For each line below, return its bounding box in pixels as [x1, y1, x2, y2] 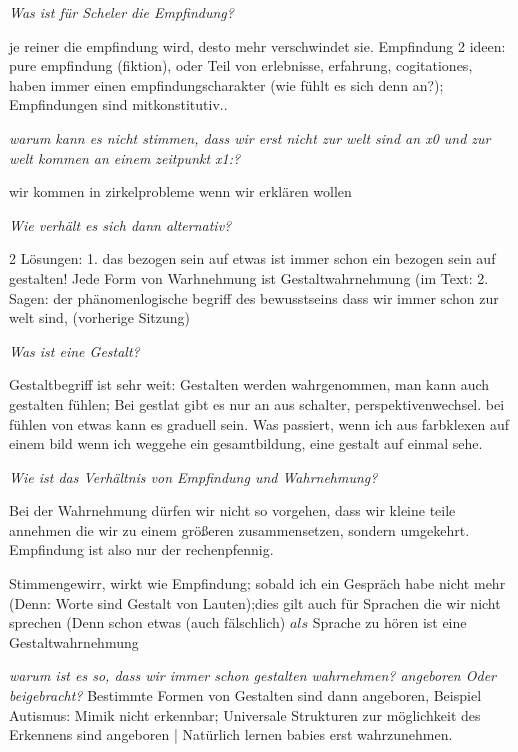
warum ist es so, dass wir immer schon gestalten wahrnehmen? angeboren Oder [9, 665, 496, 686]
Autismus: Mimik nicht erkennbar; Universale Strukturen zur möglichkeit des [9, 704, 481, 725]
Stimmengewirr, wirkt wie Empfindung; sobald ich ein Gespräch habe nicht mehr [9, 573, 506, 594]
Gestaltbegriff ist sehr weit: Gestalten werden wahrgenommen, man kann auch [9, 374, 490, 395]
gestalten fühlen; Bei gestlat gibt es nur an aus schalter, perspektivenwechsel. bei [9, 393, 505, 414]
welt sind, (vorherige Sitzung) [9, 307, 191, 328]
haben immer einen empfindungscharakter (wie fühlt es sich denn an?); [9, 74, 444, 95]
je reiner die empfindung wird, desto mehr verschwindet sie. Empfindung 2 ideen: [9, 35, 506, 56]
